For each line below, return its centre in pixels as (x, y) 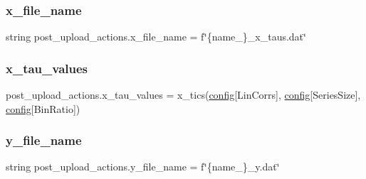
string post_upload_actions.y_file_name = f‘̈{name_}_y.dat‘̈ (143, 167)
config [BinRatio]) (43, 108)
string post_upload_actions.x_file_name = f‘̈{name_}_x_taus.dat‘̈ (156, 37)
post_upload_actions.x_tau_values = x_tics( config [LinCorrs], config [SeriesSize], (183, 95)
